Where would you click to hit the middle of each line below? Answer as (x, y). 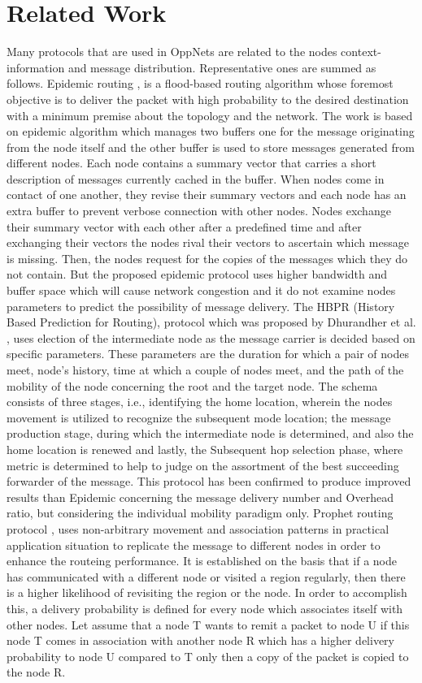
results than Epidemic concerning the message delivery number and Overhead (200, 497)
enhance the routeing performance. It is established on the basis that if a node (202, 561)
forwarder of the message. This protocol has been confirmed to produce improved (209, 481)
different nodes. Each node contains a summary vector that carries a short (191, 163)
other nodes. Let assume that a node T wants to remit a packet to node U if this (208, 624)
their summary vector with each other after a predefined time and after (184, 226)
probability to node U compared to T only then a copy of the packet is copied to (208, 656)
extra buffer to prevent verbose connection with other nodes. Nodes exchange (199, 211)
